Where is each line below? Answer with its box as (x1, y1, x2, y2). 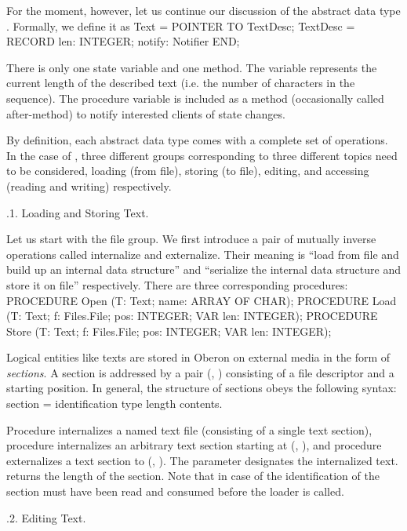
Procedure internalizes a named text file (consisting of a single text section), (6, 421, 372, 438)
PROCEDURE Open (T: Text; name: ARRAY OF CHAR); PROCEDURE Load (6, 292, 397, 308)
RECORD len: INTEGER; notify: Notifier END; (6, 33, 240, 49)
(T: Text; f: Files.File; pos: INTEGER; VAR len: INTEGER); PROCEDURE (6, 307, 378, 324)
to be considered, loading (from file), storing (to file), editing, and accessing (6, 162, 369, 179)
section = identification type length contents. (6, 395, 223, 412)
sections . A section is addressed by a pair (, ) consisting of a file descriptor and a (6, 364, 394, 380)
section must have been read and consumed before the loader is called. (6, 483, 344, 500)
